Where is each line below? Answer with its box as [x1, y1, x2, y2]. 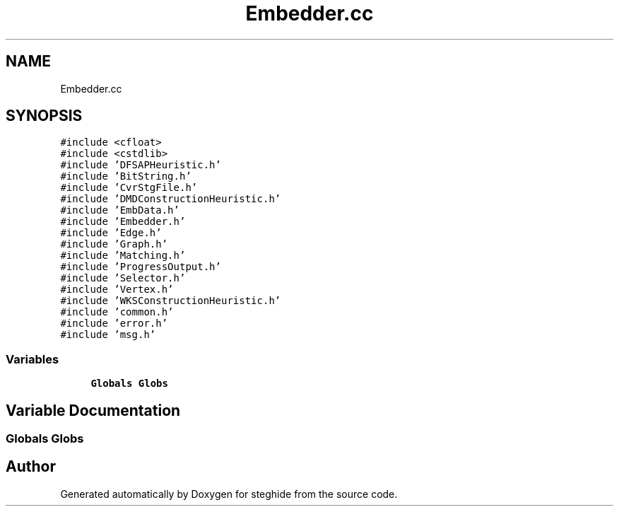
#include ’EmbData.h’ [60, 204, 179, 216]
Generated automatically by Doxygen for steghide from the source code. [60, 487, 398, 500]
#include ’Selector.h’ [60, 272, 186, 284]
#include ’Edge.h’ [60, 227, 162, 239]
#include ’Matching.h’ [60, 250, 186, 262]
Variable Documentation [6, 401, 181, 419]
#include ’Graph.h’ [60, 238, 168, 250]
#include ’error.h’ [60, 318, 168, 330]
